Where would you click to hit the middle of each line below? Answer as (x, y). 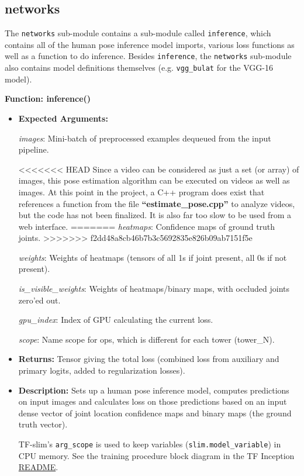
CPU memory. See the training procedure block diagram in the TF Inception (156, 455)
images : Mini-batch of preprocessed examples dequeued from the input (145, 138)
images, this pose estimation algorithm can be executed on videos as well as (154, 180)
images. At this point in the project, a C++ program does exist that (141, 192)
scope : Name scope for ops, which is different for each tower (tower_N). (146, 339)
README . (38, 467)
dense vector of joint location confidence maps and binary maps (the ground (155, 413)
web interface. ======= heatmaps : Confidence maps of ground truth (147, 226)
